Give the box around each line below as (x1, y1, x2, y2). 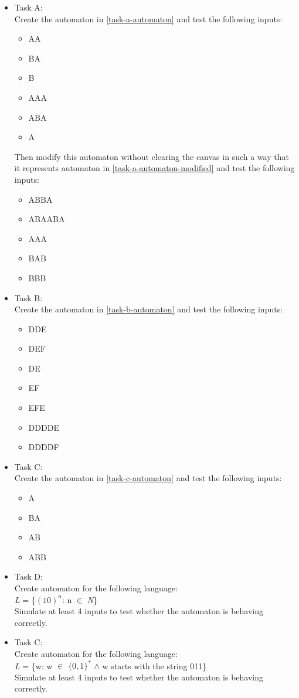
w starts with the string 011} (102, 659, 207, 672)
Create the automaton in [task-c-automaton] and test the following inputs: (14, 472, 282, 484)
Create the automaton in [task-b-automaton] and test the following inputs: (14, 303, 283, 315)
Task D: (14, 570, 43, 583)
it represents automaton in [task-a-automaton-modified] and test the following (14, 162, 295, 174)
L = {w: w (14, 659, 53, 672)
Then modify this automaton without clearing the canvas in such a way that (14, 150, 289, 162)
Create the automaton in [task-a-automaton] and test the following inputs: (14, 12, 283, 25)
